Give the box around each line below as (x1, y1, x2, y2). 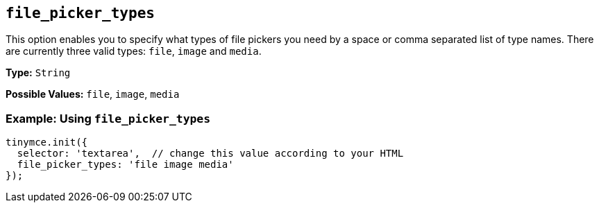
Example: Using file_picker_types (6, 111, 211, 125)
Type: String (6, 67, 71, 79)
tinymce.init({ (6, 137, 88, 148)
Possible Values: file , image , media (6, 88, 180, 101)
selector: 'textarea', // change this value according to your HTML (17, 148, 404, 159)
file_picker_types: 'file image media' (17, 159, 234, 171)
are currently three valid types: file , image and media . (6, 45, 262, 58)
